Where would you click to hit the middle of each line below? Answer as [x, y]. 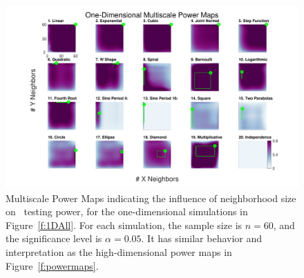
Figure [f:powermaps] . [52, 265]
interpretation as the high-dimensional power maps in [119, 251]
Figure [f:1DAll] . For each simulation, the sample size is [124, 225]
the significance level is [54, 238]
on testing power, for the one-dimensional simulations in [127, 211]
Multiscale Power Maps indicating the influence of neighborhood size [151, 198]
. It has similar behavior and [202, 238]
